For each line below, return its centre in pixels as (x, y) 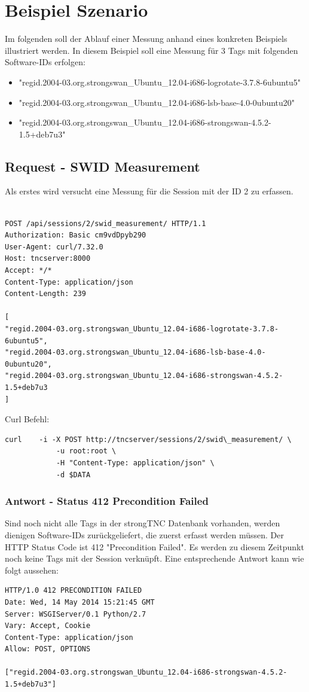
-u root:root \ (86, 451)
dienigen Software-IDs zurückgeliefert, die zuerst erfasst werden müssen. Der (144, 534)
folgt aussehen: (32, 570)
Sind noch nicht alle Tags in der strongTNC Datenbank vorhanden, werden (143, 523)
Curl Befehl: (27, 419)
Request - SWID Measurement (103, 166)
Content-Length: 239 (46, 294)
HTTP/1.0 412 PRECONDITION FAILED (74, 591)
